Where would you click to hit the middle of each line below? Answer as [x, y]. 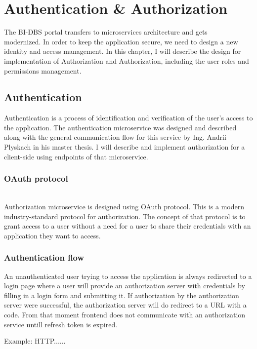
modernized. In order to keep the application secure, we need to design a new [121, 41]
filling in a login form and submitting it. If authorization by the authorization [122, 295]
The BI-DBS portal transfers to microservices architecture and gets [106, 32]
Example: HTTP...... [35, 341]
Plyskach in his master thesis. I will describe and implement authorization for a [125, 147]
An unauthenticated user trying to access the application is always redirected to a [128, 276]
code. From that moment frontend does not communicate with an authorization [125, 315]
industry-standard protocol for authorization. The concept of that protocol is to [125, 216]
